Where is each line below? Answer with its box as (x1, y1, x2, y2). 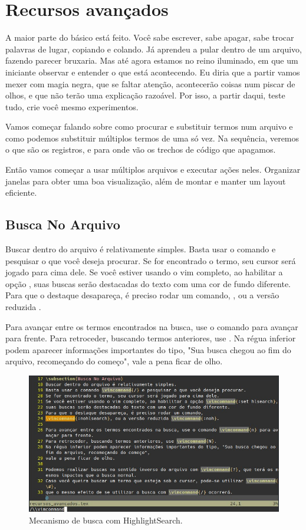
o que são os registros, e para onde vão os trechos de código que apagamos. (5, 143, 276, 156)
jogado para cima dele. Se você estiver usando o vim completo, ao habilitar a (5, 266, 283, 278)
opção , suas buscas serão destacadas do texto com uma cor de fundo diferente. (5, 277, 291, 289)
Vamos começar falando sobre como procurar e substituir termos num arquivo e (5, 120, 293, 133)
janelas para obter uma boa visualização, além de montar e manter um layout (5, 175, 286, 187)
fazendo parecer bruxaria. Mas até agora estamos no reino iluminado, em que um (5, 54, 298, 67)
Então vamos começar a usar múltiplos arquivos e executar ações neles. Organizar (5, 163, 301, 176)
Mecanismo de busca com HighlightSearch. (29, 513, 183, 526)
